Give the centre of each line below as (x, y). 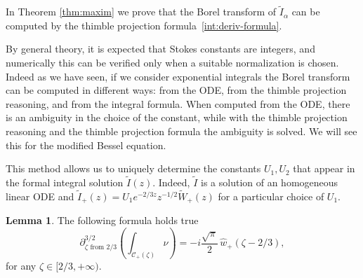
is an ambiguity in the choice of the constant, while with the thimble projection (177, 117)
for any (21, 266)
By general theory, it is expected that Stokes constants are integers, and (160, 49)
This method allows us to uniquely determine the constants (133, 168)
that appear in (324, 168)
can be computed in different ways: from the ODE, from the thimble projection (176, 90)
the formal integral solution (65, 182)
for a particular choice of (271, 196)
